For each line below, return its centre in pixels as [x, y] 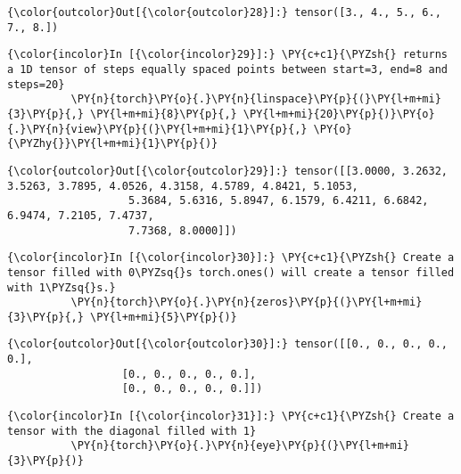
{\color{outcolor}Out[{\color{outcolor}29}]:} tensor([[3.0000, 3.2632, [227, 171]
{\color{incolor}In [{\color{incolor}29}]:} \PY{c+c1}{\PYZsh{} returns [227, 55]
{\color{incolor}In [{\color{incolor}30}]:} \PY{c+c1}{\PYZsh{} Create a [231, 258]
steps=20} [36, 84]
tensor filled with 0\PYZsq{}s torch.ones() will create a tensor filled [231, 272]
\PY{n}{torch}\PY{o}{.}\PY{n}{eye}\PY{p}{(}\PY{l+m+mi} [240, 446]
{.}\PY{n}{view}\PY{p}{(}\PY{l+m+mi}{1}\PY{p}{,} [157, 129]
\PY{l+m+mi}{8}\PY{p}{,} [164, 114]
